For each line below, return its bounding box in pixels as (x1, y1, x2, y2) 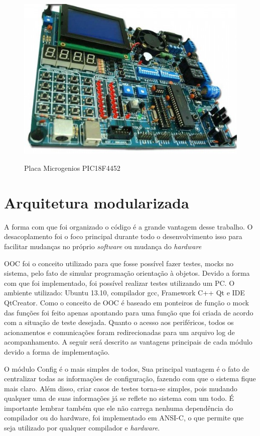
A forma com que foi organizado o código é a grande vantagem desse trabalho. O (4, 221, 253, 232)
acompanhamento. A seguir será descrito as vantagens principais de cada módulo (4, 337, 252, 347)
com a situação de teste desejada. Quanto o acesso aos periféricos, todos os (4, 317, 234, 328)
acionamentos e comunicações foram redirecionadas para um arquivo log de (4, 326, 235, 337)
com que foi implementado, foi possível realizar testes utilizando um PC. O (4, 277, 235, 288)
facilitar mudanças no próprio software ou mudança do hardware (4, 241, 202, 251)
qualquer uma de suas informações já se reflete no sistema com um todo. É (4, 393, 234, 403)
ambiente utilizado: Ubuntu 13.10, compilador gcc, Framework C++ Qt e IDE (4, 287, 245, 298)
